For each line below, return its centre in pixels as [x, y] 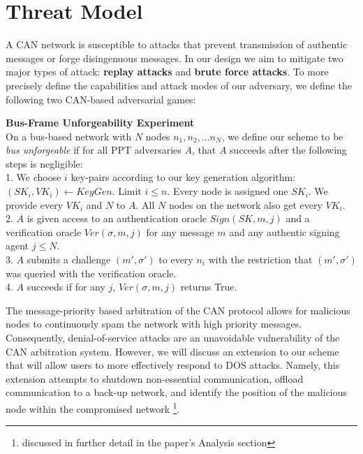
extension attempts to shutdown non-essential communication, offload [155, 378]
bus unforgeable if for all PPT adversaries [94, 150]
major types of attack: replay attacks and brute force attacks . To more [167, 72]
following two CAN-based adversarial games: [101, 99]
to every [176, 259]
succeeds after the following [288, 150]
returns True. [209, 287]
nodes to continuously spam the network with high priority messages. [154, 324]
